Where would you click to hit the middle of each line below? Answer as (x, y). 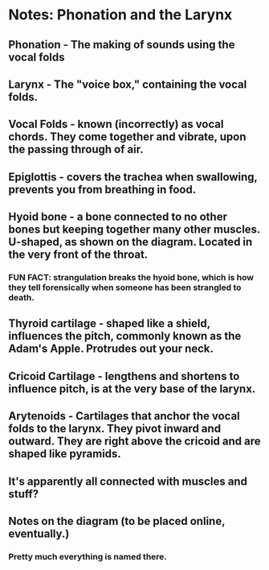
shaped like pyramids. (65, 454)
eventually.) (39, 534)
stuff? (24, 494)
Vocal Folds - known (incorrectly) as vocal (116, 124)
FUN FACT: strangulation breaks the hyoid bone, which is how (131, 278)
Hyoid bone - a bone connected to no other (118, 217)
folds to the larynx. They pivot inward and (115, 429)
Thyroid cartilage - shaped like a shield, (109, 324)
